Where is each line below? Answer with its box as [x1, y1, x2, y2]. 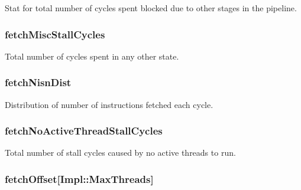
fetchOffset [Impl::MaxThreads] [5, 171, 154, 186]
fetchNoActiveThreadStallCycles [5, 123, 163, 138]
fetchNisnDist [5, 75, 72, 90]
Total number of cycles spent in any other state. [5, 50, 179, 62]
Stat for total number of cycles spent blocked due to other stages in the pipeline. [5, 2, 297, 14]
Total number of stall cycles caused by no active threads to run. [5, 146, 236, 159]
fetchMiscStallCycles [5, 27, 105, 41]
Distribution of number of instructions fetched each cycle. [5, 98, 213, 110]
